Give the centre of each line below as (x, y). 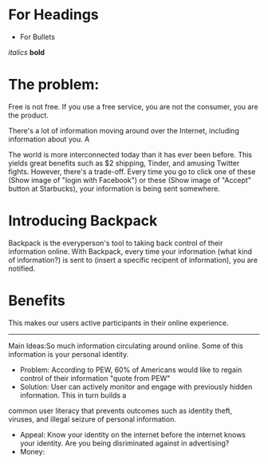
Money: (32, 451)
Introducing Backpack (83, 221)
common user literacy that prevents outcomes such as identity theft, (120, 410)
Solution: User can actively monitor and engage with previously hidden (136, 387)
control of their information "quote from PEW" (95, 378)
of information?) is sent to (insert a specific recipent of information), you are (133, 260)
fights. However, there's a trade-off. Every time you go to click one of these (132, 171)
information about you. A (49, 139)
